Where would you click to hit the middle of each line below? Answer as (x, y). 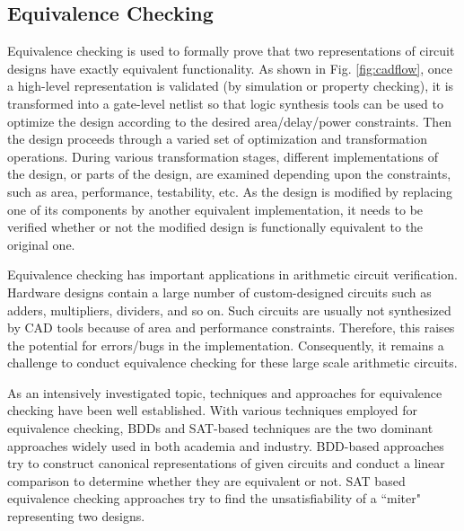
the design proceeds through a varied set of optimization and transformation (217, 139)
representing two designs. (76, 516)
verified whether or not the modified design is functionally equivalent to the (215, 227)
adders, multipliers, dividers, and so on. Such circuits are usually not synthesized (229, 310)
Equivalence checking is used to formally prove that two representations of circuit (231, 51)
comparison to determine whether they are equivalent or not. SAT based (206, 480)
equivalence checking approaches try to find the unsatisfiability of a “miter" (214, 498)
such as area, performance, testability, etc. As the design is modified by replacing (230, 191)
